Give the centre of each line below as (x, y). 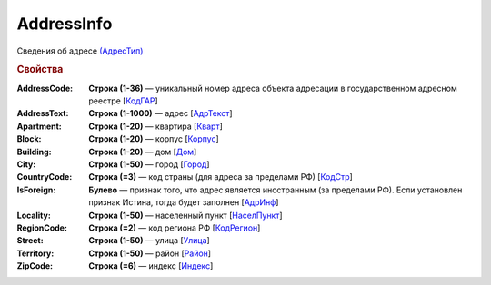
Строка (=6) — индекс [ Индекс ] (151, 266)
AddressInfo (65, 24)
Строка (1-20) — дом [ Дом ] (143, 152)
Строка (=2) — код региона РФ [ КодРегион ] (175, 228)
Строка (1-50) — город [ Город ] (149, 164)
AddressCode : (45, 88)
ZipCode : (35, 266)
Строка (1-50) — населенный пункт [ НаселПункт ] (185, 215)
